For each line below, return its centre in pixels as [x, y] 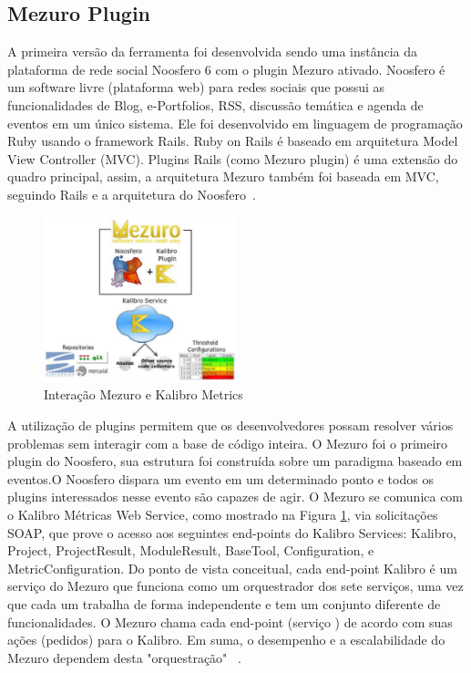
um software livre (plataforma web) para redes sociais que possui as [196, 87]
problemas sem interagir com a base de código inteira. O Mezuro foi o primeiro [228, 443]
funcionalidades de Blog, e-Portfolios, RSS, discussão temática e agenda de [215, 104]
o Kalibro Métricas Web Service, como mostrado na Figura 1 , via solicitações [223, 515]
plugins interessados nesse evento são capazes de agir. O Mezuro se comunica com [235, 497]
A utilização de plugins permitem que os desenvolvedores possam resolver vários [230, 425]
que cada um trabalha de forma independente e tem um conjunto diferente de [224, 603]
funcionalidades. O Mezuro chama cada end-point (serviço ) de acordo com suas [230, 621]
